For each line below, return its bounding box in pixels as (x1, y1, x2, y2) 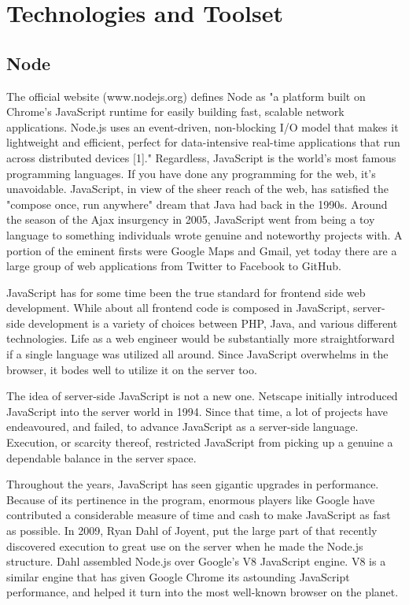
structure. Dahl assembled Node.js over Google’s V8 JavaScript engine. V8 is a (6, 553, 386, 570)
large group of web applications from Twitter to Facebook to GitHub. (6, 258, 342, 274)
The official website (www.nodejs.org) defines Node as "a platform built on (6, 87, 366, 104)
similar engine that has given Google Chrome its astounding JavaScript (6, 568, 350, 585)
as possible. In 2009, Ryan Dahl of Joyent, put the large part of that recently (6, 522, 378, 539)
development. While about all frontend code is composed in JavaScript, (6, 299, 350, 316)
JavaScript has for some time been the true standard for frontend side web (6, 284, 366, 300)
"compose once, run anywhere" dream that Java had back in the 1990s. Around (6, 195, 388, 212)
